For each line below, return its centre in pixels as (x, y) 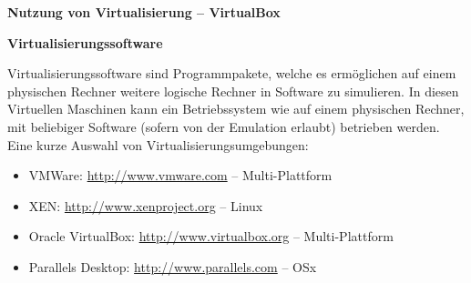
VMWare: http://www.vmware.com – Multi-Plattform (180, 175)
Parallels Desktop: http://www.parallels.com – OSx (173, 266)
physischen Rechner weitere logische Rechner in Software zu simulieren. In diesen (233, 91)
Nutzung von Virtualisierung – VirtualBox (144, 12)
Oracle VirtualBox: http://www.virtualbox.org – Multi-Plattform (211, 236)
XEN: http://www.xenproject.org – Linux (146, 205)
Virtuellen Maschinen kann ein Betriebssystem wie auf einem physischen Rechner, (236, 109)
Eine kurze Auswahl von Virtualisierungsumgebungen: (158, 144)
